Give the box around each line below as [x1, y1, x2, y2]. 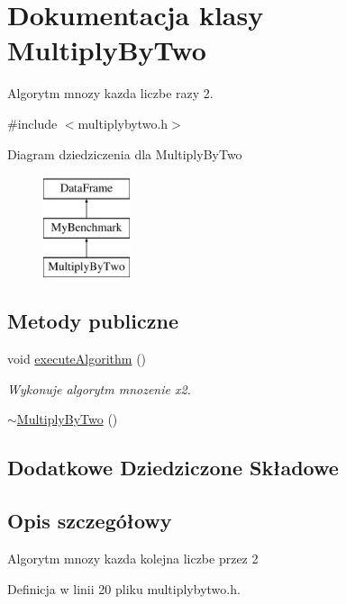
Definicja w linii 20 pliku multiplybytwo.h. [7, 579, 241, 598]
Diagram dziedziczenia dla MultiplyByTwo [7, 144, 242, 163]
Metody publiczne [7, 307, 178, 335]
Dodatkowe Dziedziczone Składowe [7, 454, 339, 482]
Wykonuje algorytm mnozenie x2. [7, 379, 191, 398]
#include [7, 113, 58, 132]
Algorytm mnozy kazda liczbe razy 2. [7, 84, 214, 103]
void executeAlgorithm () [7, 349, 147, 368]
